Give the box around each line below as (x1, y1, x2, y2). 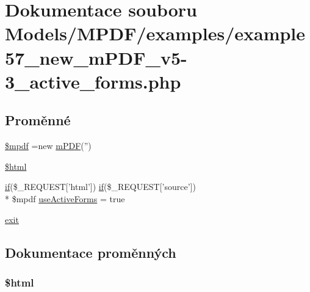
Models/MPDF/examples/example (5, 21, 306, 46)
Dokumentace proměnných (5, 243, 176, 261)
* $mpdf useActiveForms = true (5, 192, 125, 205)
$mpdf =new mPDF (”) (5, 139, 92, 152)
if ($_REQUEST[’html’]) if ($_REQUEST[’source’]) (5, 180, 196, 193)
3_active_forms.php (5, 68, 181, 93)
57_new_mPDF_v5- (5, 45, 187, 70)
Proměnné (5, 111, 71, 130)
